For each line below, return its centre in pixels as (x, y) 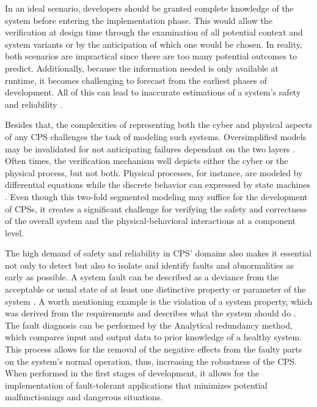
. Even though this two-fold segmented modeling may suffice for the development (156, 196)
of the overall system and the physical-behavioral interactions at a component (151, 221)
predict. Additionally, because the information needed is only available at (142, 68)
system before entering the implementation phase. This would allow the (139, 20)
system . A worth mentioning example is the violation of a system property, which (159, 301)
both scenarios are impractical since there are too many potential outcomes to (151, 56)
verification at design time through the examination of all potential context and (154, 32)
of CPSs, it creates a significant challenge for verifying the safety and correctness (156, 208)
